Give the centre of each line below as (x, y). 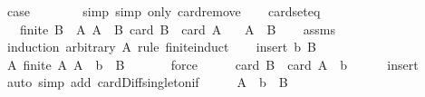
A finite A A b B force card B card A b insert (212, 64)
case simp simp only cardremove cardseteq (164, 11)
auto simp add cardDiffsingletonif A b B (147, 82)
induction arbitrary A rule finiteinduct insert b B (161, 47)
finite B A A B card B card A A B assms (177, 29)
